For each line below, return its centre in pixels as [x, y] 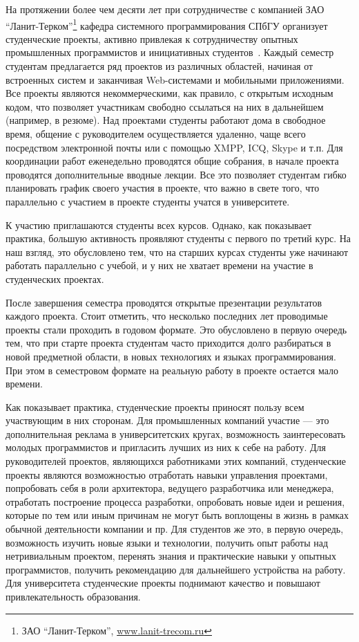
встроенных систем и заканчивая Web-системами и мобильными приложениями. [175, 79]
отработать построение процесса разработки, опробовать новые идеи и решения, [175, 501]
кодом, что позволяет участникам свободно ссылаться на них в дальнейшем [165, 106]
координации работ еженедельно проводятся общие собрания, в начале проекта [172, 161]
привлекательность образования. [73, 596]
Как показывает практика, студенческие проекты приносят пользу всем [155, 406]
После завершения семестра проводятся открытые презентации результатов [164, 302]
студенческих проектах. [55, 278]
